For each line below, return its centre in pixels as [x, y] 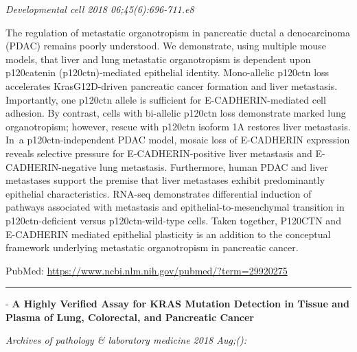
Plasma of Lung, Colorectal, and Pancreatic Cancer [130, 317]
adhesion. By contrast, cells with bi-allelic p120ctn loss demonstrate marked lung [176, 113]
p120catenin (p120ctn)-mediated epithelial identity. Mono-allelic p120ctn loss [168, 72]
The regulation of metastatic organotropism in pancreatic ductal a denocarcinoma [178, 32]
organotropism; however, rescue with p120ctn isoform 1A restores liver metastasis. [178, 126]
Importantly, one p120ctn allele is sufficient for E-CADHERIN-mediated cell [166, 99]
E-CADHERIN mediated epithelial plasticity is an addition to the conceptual [168, 234]
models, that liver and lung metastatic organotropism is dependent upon [158, 59]
